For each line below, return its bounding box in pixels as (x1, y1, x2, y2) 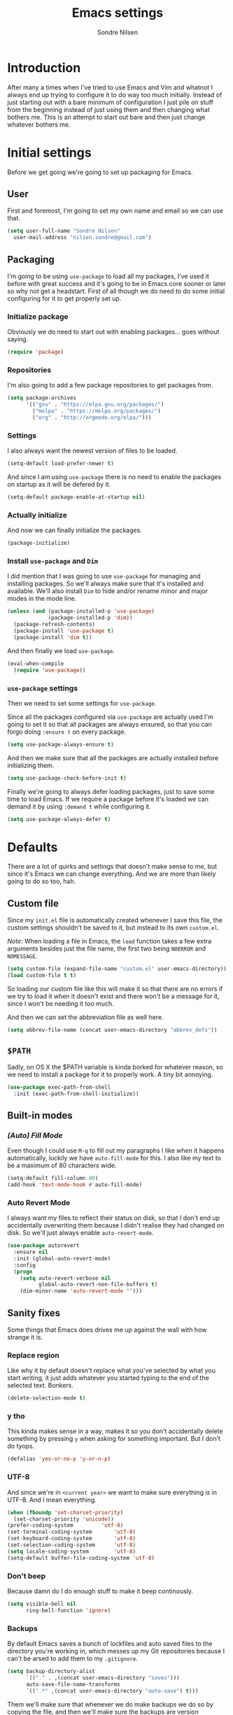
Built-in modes (7, 1109, 73, 1121)
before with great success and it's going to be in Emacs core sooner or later (7, 280, 226, 287)
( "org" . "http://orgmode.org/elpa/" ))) (32, 414, 152, 421)
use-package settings (7, 683, 78, 693)
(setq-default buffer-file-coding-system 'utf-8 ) (7, 1554, 155, 1561)
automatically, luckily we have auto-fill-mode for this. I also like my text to (7, 1154, 222, 1162)
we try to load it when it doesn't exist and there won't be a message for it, (7, 992, 220, 1001)
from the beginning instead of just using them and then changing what (7, 105, 210, 113)
